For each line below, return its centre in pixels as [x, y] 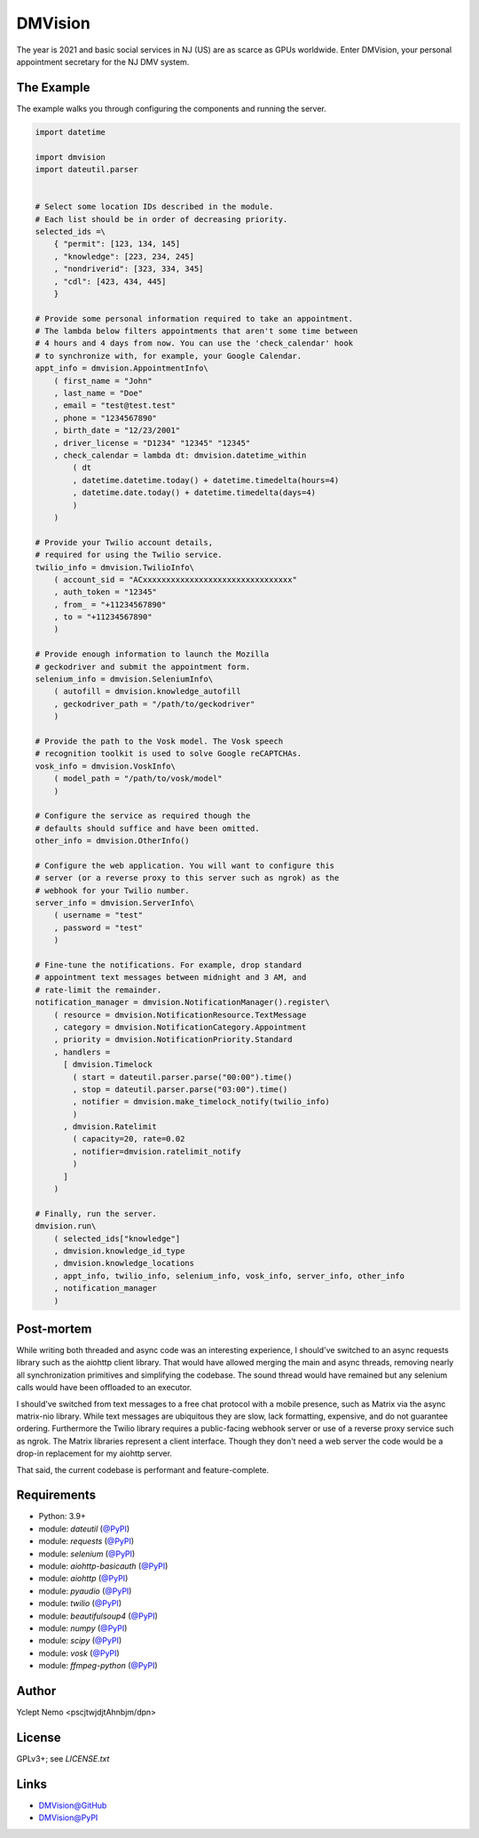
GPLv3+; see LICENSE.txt [63, 1758]
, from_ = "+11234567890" [110, 605]
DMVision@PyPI [68, 1818]
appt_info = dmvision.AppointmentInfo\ [122, 368]
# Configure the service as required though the [143, 816]
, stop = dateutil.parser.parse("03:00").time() [180, 1089]
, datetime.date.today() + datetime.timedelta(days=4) [194, 493]
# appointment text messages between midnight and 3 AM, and [171, 978]
